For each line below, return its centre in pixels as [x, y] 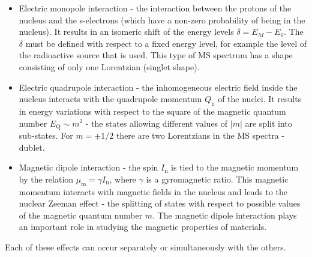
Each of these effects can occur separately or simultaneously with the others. [145, 246]
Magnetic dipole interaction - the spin [88, 167]
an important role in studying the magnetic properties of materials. [143, 227]
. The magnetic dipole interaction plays [225, 215]
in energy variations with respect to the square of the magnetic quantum [152, 111]
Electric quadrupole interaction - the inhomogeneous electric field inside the [158, 87]
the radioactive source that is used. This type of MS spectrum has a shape [156, 55]
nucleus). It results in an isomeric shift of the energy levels [126, 32]
